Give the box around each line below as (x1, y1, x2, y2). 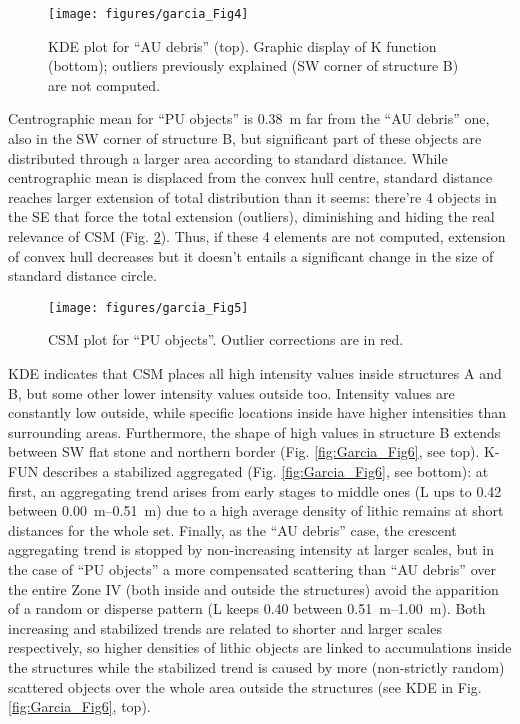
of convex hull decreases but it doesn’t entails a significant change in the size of (8, 245, 494, 266)
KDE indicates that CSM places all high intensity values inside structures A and (8, 363, 502, 384)
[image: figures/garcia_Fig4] (48, 7, 249, 21)
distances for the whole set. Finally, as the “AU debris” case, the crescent (8, 519, 457, 540)
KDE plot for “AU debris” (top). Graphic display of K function (48, 35, 437, 56)
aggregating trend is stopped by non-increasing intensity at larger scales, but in (8, 539, 495, 560)
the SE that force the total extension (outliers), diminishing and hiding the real (8, 206, 495, 227)
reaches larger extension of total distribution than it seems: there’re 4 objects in (8, 186, 497, 207)
